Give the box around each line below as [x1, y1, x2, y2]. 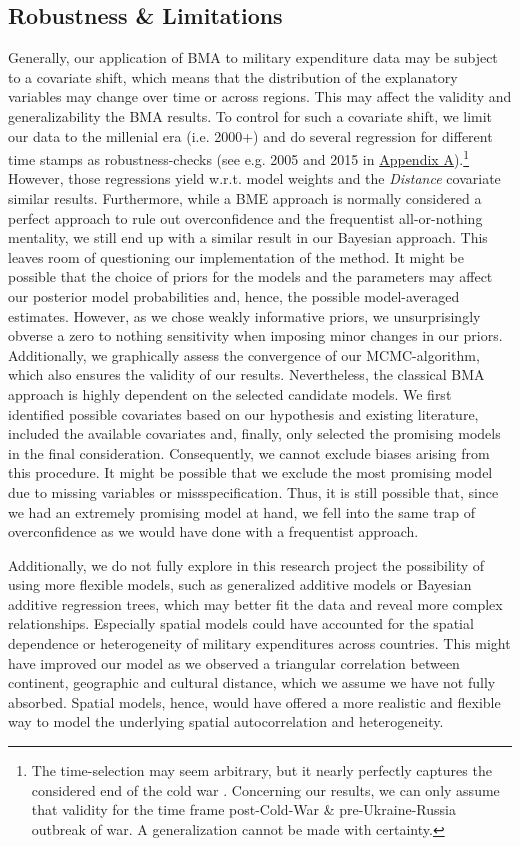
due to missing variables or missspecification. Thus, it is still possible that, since [8, 481, 499, 502]
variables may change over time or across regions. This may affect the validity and [8, 86, 512, 107]
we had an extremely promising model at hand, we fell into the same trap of [8, 501, 475, 522]
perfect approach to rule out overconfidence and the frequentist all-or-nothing [8, 207, 483, 228]
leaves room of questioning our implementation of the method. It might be [8, 246, 465, 267]
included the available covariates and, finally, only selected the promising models [8, 423, 501, 444]
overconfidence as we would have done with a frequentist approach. [8, 521, 419, 542]
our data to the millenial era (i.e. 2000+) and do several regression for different [8, 125, 493, 146]
